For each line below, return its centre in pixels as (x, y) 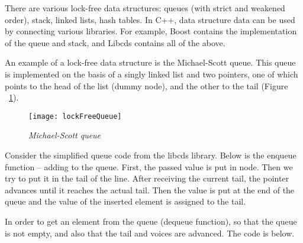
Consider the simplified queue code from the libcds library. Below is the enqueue (151, 155)
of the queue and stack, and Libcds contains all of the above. (115, 42)
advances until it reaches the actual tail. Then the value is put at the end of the (150, 189)
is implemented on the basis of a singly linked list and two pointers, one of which (151, 74)
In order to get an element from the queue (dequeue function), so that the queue (151, 221)
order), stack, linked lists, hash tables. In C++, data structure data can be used (150, 19)
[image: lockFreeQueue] (75, 116)
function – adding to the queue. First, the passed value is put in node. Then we (149, 166)
